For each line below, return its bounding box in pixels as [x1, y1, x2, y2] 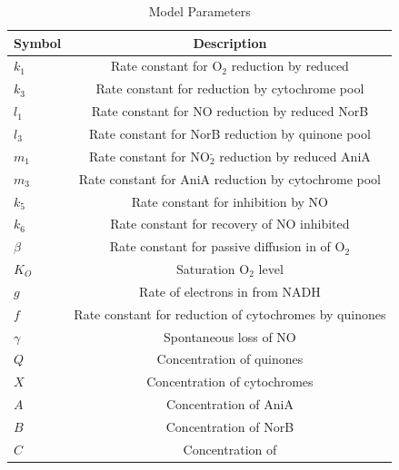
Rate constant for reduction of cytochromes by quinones [74, 304, 386, 323]
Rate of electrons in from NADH [139, 281, 321, 300]
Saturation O [176, 259, 250, 279]
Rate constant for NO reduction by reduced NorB [91, 102, 369, 121]
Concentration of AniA [165, 395, 294, 414]
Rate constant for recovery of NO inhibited [110, 214, 350, 233]
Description [193, 33, 267, 52]
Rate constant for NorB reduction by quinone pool [89, 123, 371, 142]
